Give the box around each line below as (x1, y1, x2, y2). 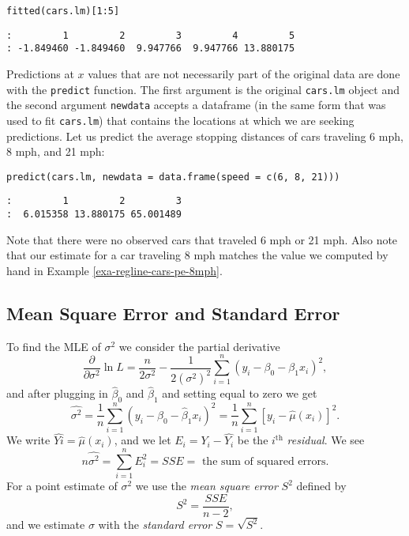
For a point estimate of (6, 477, 118, 494)
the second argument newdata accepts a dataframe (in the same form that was (6, 96, 386, 113)
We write (6, 432, 51, 448)
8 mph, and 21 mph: (6, 143, 105, 160)
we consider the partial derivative (118, 338, 280, 354)
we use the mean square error (135, 477, 278, 494)
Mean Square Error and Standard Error (6, 300, 340, 325)
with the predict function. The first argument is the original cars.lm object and (6, 81, 400, 97)
